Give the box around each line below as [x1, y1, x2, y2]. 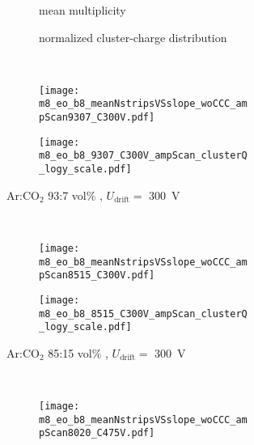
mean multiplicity [39, 2, 126, 18]
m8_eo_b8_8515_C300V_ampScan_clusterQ [39, 307, 248, 320]
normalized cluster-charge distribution [39, 28, 227, 45]
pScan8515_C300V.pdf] [39, 269, 155, 282]
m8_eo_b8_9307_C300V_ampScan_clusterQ [39, 150, 248, 162]
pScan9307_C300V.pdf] [39, 112, 155, 124]
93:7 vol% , [48, 186, 103, 203]
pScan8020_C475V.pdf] [39, 427, 155, 439]
